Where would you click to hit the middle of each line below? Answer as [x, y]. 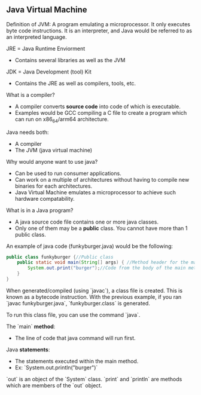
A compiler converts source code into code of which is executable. [98, 106]
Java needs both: [28, 132]
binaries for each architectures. [54, 186]
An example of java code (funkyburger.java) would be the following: [90, 246]
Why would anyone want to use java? [52, 161]
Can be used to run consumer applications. [68, 173]
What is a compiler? [31, 94]
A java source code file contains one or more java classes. [86, 222]
